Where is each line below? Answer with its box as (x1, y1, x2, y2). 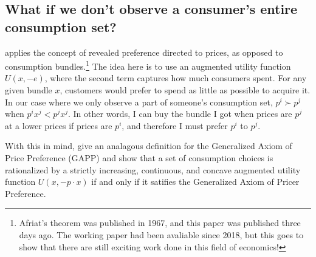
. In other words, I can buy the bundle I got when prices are (68, 107, 292, 120)
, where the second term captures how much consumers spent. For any (44, 72, 307, 84)
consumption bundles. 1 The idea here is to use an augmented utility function (5, 58, 291, 72)
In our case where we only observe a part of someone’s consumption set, (5, 95, 273, 108)
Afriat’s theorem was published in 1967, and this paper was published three (19, 216, 301, 229)
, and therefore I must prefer (122, 119, 228, 132)
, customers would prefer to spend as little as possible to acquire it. (60, 84, 311, 96)
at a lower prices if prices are (5, 119, 112, 132)
